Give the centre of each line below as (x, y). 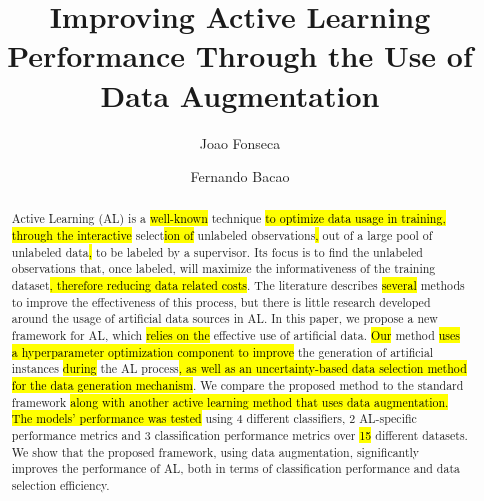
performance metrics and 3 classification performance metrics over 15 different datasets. (239, 435)
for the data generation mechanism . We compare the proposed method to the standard (237, 385)
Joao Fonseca (240, 142)
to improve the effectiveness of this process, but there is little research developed (221, 301)
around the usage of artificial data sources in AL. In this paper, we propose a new (224, 318)
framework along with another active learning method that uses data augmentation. (230, 401)
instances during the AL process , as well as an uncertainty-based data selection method (239, 368)
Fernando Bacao (240, 176)
